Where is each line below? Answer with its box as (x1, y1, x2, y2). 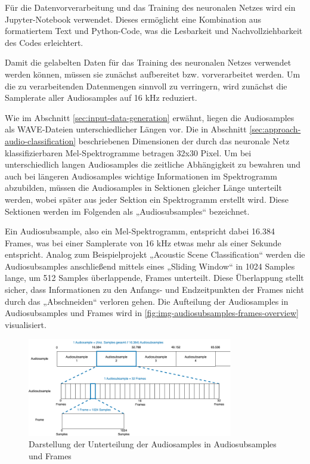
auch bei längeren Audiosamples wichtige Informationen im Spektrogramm (5, 169, 277, 182)
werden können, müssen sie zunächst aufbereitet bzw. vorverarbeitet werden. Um (5, 67, 300, 80)
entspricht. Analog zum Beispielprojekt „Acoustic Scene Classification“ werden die (5, 248, 305, 261)
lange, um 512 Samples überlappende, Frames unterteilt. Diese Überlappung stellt (5, 271, 304, 284)
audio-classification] (5, 134, 76, 147)
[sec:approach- (249, 123, 301, 135)
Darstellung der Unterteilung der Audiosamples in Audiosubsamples (29, 438, 277, 450)
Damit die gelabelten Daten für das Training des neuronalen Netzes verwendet (5, 56, 292, 69)
